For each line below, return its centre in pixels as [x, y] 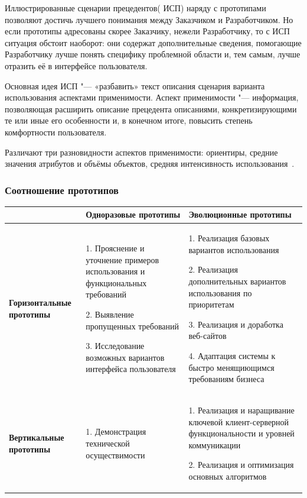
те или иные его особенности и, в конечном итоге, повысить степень [129, 120]
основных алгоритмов [228, 476]
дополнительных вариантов [237, 281]
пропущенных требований [133, 326]
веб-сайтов [208, 336]
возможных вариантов [125, 357]
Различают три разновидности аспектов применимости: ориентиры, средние [141, 152]
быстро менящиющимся [231, 367]
